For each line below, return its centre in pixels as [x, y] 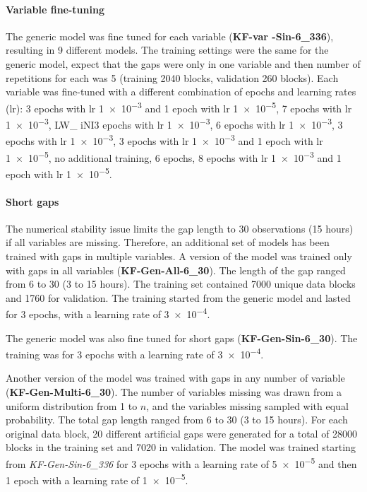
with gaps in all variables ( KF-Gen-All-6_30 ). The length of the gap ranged [176, 270]
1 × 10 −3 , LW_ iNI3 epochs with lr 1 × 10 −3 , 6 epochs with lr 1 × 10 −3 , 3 [174, 123]
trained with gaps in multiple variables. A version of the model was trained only [179, 256]
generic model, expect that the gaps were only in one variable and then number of [183, 63]
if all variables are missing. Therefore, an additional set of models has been [168, 242]
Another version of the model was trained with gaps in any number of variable [175, 378]
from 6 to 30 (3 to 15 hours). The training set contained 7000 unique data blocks [181, 284]
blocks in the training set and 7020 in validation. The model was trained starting [181, 447]
